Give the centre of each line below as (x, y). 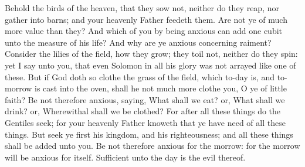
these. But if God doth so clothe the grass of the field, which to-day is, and (140, 76)
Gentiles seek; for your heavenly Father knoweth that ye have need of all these (145, 122)
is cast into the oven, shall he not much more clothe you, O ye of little (161, 88)
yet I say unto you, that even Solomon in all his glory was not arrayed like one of (150, 65)
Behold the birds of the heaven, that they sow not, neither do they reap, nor (142, 8)
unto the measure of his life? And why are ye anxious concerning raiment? (138, 42)
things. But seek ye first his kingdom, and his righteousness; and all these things (149, 134)
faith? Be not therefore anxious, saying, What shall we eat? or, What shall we (145, 99)
